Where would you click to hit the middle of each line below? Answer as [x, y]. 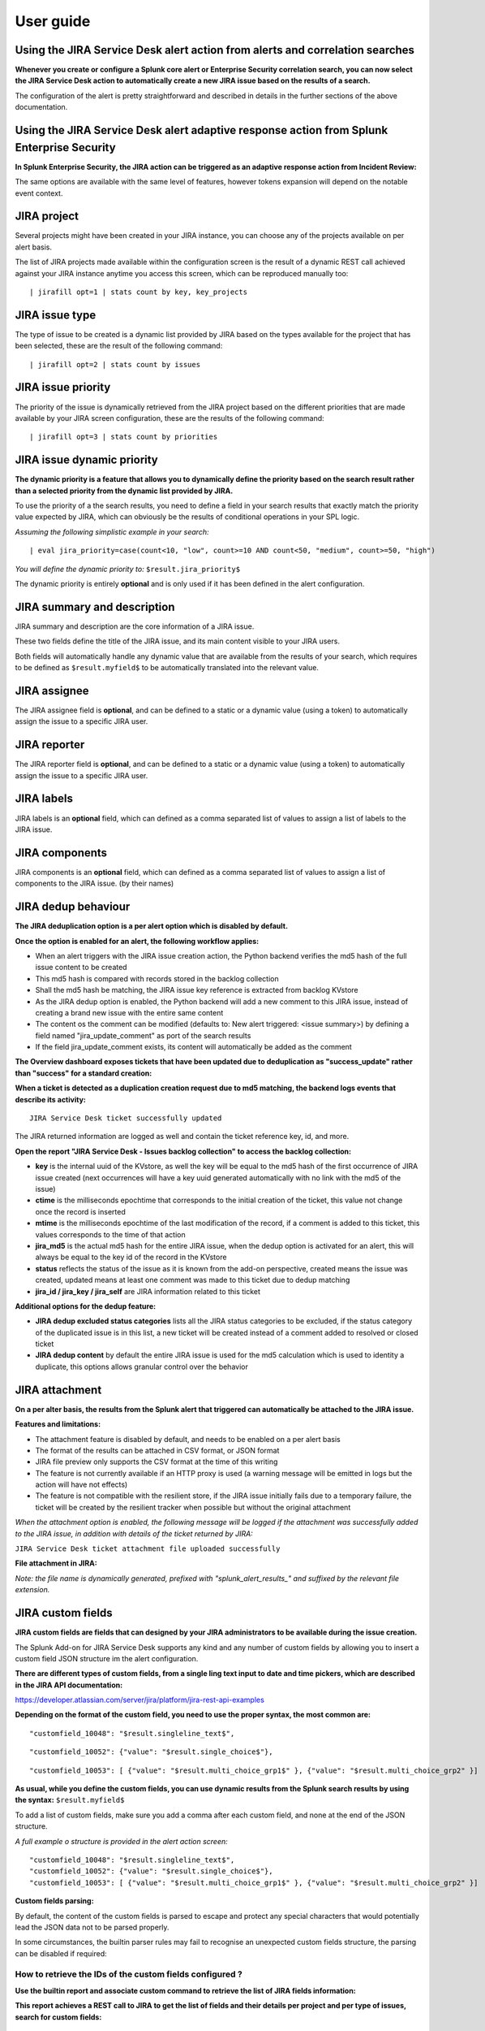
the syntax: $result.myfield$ [70, 1800]
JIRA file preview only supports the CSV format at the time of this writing [157, 1462]
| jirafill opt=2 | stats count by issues [115, 364]
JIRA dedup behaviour [73, 907]
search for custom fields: [58, 2017]
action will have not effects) [82, 1485]
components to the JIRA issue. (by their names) [94, 883]
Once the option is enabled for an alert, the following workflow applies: [137, 941]
